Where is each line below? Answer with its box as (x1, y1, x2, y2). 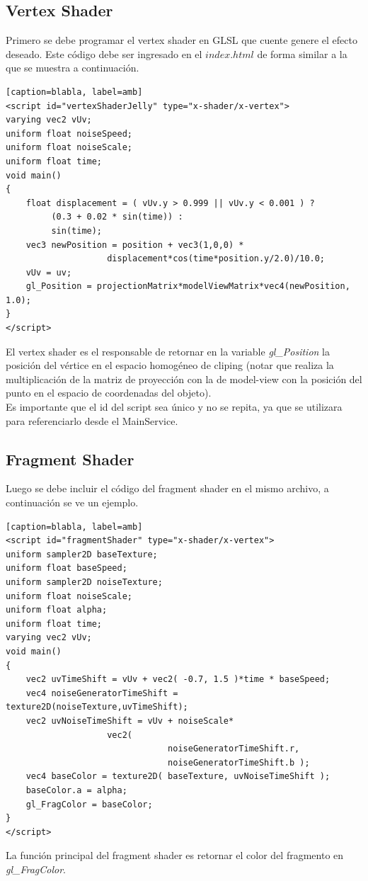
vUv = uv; (25, 267, 72, 278)
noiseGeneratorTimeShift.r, (168, 744, 300, 754)
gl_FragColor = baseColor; (25, 799, 153, 809)
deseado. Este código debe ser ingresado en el (6, 46, 202, 61)
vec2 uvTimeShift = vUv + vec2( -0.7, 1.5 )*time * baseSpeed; (25, 674, 330, 685)
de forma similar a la (257, 46, 347, 61)
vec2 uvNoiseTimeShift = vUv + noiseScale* (25, 715, 234, 726)
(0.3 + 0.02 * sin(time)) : (51, 212, 183, 222)
